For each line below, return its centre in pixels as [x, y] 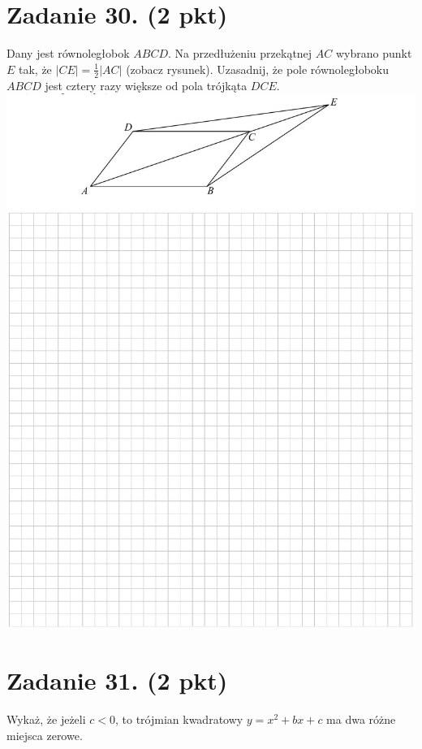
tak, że [35, 69]
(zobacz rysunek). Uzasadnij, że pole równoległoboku [257, 69]
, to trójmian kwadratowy [179, 719]
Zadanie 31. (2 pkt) [117, 680]
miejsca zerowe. [45, 735]
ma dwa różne [361, 719]
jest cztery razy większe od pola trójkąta [146, 85]
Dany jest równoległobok [68, 53]
